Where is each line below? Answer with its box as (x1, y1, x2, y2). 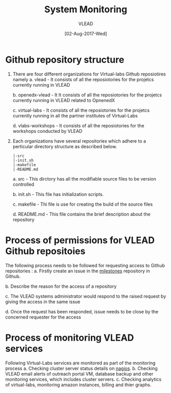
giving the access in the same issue (5, 299, 81, 305)
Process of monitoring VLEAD (5, 332, 134, 343)
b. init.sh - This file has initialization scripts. (12, 191, 104, 197)
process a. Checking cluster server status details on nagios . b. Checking (5, 365, 158, 371)
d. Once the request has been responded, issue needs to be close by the (5, 308, 159, 315)
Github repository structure (5, 54, 125, 65)
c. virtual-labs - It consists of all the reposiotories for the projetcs (12, 107, 150, 113)
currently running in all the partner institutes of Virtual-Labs (12, 112, 138, 119)
